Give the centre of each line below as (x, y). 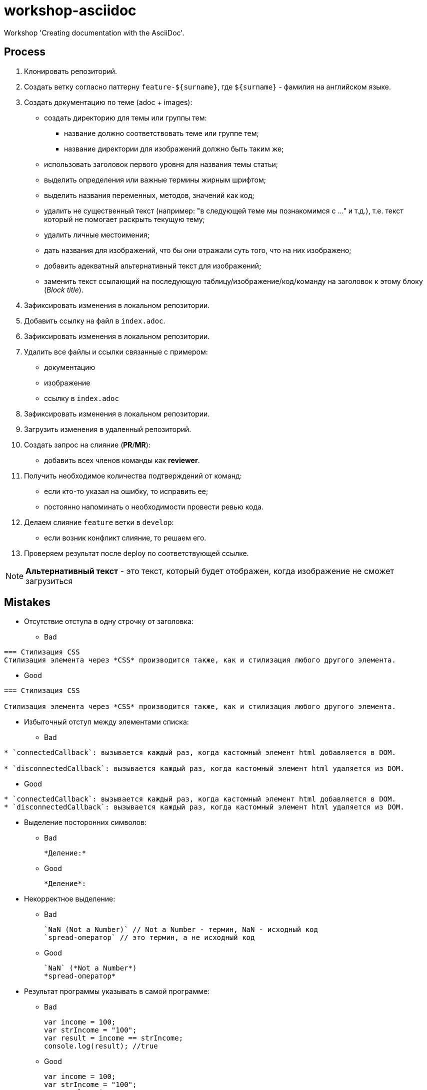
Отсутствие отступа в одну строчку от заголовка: (109, 621)
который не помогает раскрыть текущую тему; (124, 219)
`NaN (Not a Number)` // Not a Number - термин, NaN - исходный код (181, 930)
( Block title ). (64, 289)
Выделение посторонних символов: (85, 822)
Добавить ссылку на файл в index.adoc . (95, 320)
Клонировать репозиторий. (71, 71)
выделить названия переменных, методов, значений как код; (149, 195)
